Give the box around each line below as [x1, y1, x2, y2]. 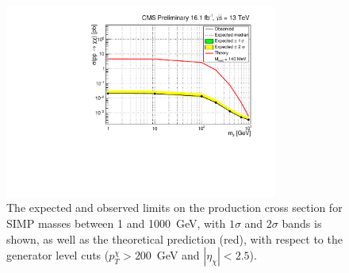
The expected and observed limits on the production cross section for [6, 199, 343, 216]
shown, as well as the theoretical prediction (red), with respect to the [6, 230, 343, 247]
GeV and [156, 247, 200, 263]
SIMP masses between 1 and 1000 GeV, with [6, 214, 226, 231]
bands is [282, 214, 322, 231]
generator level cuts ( [6, 247, 109, 263]
